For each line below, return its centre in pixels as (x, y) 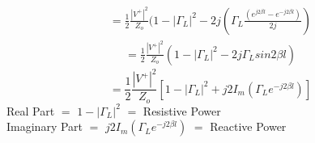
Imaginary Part (45, 126)
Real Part (31, 110)
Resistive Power (182, 110)
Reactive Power (248, 126)
